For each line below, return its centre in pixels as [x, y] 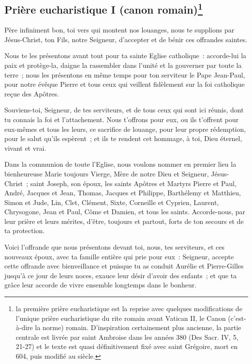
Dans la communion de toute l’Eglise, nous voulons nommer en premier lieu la [120, 164]
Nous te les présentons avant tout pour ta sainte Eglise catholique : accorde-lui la [126, 55]
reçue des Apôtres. [32, 93]
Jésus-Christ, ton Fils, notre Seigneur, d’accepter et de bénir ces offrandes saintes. [126, 39]
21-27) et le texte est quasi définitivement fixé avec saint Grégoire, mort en [127, 346]
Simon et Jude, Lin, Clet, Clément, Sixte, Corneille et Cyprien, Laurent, [112, 202]
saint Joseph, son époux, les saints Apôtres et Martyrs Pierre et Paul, [133, 183]
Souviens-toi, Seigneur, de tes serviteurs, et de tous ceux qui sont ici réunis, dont [124, 110]
